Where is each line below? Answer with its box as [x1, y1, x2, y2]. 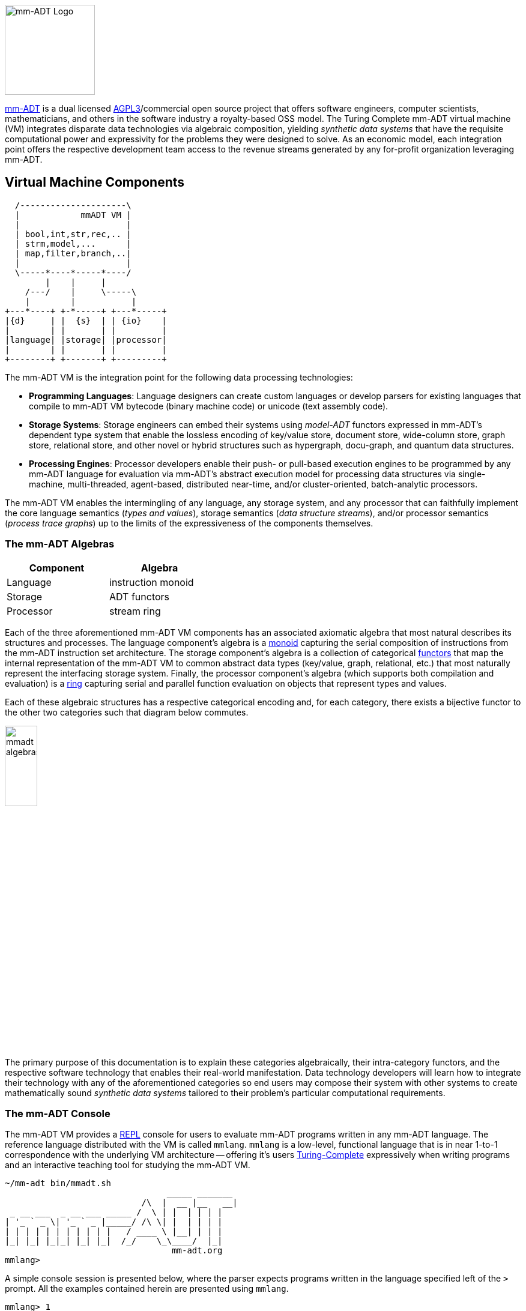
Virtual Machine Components [5, 175, 185, 190]
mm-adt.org [172, 1246, 223, 1256]
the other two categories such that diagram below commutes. [5, 707, 249, 717]
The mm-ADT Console [5, 1107, 110, 1120]
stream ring [109, 604, 161, 617]
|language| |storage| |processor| [5, 334, 167, 345]
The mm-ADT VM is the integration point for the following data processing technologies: [5, 372, 353, 382]
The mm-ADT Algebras [5, 538, 115, 550]
